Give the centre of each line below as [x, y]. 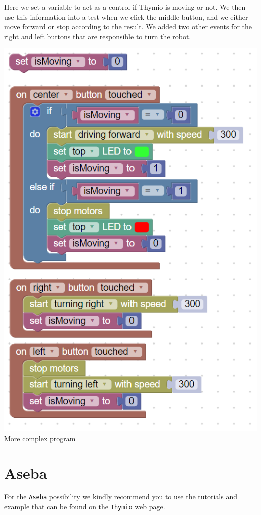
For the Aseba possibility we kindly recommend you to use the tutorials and [121, 497]
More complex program [40, 438]
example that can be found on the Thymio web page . [85, 507]
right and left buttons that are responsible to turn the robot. [98, 36]
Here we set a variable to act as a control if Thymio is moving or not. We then [125, 7]
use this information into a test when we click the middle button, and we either [126, 16]
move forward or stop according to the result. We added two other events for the [128, 26]
